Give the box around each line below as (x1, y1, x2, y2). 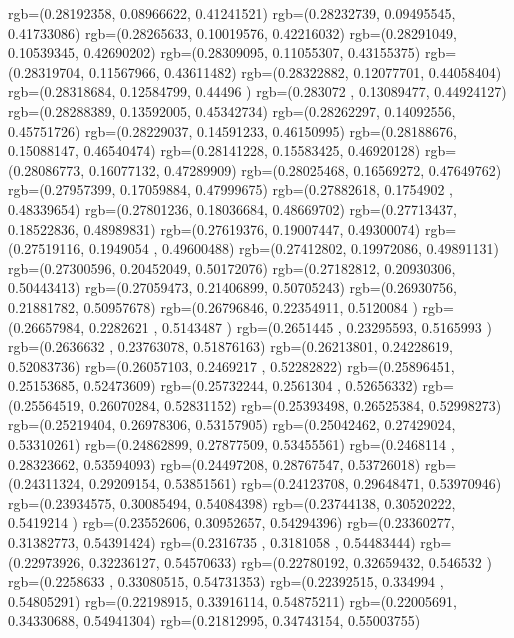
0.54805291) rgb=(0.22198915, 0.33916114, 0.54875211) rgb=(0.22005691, (8, 590, 457, 611)
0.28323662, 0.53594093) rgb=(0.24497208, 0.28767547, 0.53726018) (8, 453, 421, 474)
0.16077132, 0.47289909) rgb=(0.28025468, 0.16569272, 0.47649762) (88, 159, 502, 180)
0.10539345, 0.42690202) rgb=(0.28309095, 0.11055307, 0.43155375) (8, 42, 421, 63)
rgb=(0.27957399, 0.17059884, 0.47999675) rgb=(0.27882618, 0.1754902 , (8, 179, 454, 200)
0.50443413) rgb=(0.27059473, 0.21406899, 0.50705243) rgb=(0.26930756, (8, 277, 457, 298)
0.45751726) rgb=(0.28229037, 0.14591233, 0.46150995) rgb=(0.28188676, (8, 120, 457, 141)
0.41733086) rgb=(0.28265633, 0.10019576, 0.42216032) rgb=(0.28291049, (8, 22, 457, 43)
